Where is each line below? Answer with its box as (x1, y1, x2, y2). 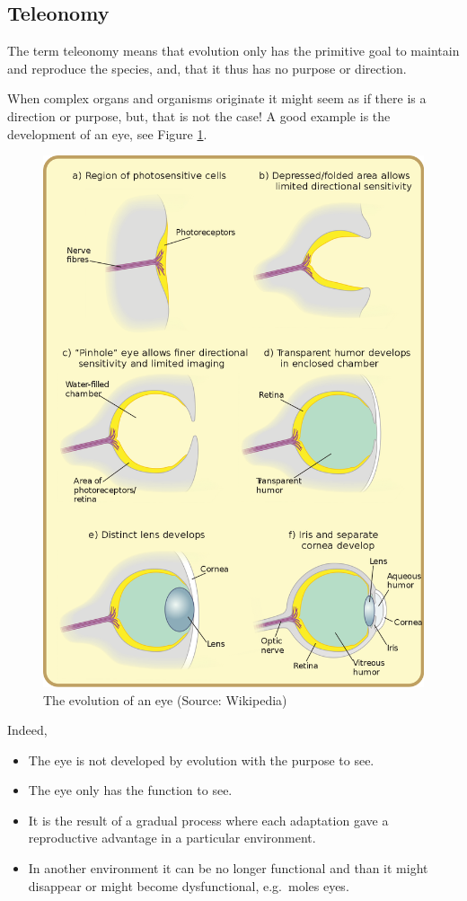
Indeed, (7, 720, 48, 739)
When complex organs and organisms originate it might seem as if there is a (7, 89, 427, 108)
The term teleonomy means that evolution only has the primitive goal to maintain (7, 41, 460, 60)
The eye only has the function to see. (28, 781, 233, 799)
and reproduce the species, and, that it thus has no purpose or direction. (7, 58, 407, 77)
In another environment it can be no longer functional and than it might (28, 859, 428, 878)
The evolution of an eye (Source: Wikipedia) (43, 690, 287, 709)
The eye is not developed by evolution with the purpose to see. (28, 750, 374, 769)
